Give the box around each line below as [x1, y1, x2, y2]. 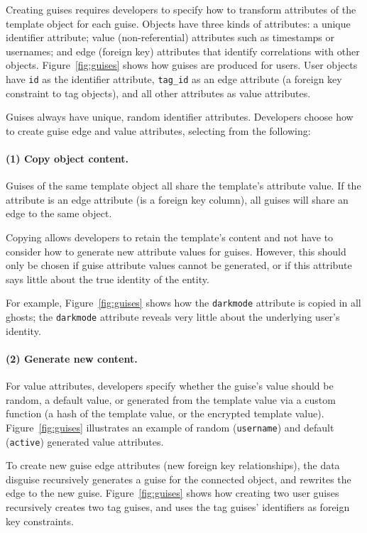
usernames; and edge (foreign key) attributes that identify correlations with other [6, 43, 360, 58]
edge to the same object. [6, 206, 112, 221]
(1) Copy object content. [6, 151, 129, 165]
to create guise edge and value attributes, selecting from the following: [6, 123, 311, 138]
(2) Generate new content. [6, 351, 138, 366]
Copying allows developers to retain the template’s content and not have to [6, 229, 334, 244]
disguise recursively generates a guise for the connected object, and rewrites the [6, 471, 351, 486]
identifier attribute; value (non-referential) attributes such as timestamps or [6, 30, 335, 45]
